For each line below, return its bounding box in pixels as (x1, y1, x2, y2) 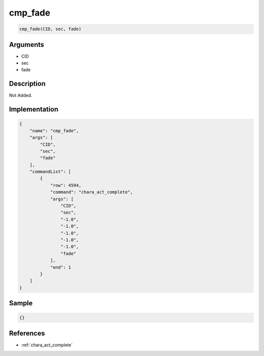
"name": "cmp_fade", (29, 128, 79, 134)
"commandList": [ (29, 169, 71, 175)
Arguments (9, 40, 44, 49)
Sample (9, 299, 33, 307)
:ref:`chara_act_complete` (21, 342, 73, 348)
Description (9, 79, 46, 88)
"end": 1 (50, 264, 71, 270)
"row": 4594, (50, 182, 82, 188)
